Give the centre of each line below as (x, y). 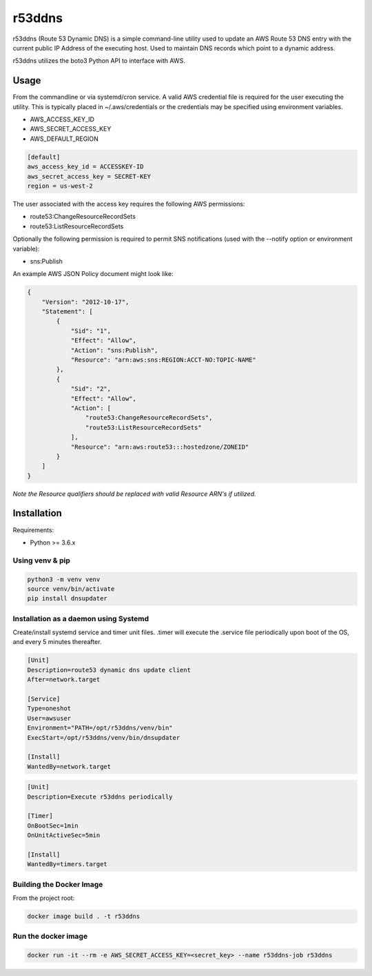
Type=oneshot (49, 709)
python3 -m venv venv (64, 579)
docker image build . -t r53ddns (84, 917)
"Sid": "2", (91, 389)
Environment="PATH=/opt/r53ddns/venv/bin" (100, 728)
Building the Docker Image (58, 884)
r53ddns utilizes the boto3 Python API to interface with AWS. (99, 61)
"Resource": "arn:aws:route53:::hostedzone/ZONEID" (160, 447)
